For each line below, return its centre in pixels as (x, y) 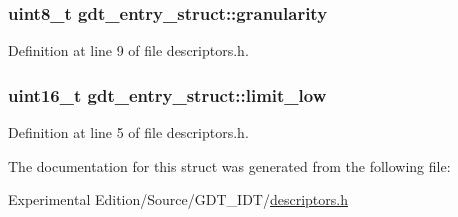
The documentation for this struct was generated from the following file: (229, 165)
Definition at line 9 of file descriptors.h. (128, 50)
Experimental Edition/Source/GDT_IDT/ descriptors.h (178, 199)
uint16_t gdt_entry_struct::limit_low (167, 94)
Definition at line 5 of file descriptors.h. (128, 132)
